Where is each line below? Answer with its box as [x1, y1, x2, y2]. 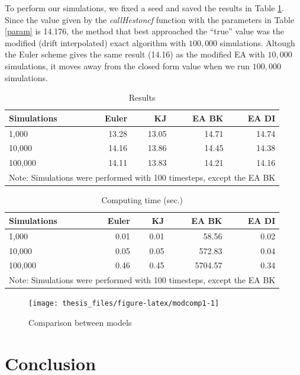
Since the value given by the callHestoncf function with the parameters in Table [5, 13, 295, 25]
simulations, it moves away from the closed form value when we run [5, 59, 250, 72]
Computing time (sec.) [101, 194, 183, 206]
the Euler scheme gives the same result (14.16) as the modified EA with [5, 48, 265, 60]
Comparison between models [28, 316, 132, 328]
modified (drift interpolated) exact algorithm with [5, 36, 186, 49]
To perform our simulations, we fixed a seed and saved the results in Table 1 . [5, 2, 284, 14]
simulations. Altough [220, 36, 295, 49]
